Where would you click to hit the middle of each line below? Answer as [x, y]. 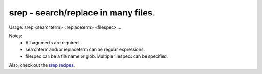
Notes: [16, 36]
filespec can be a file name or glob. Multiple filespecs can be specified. [97, 56]
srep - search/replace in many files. [82, 13]
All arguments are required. [53, 43]
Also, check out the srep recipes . [42, 65]
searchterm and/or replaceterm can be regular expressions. [85, 49]
